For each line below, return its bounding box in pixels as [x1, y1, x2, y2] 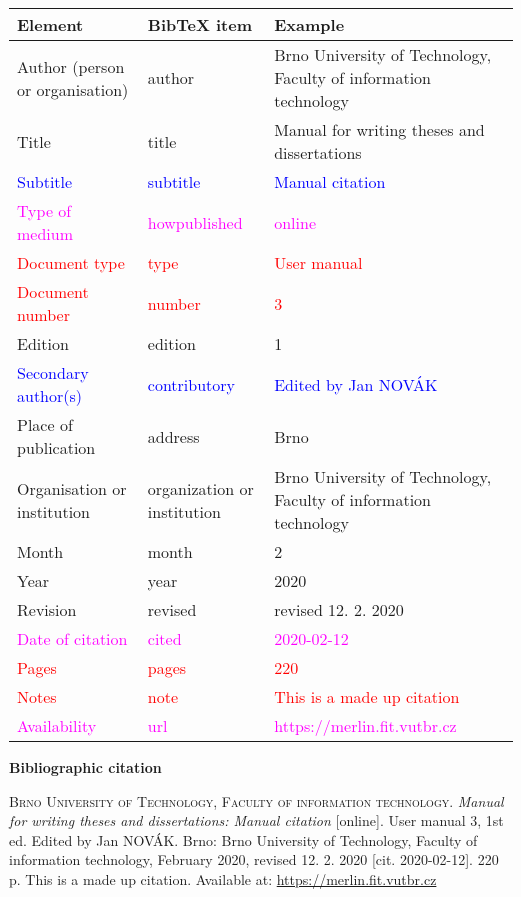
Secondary [17, 361, 89, 384]
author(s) [17, 384, 83, 407]
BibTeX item [147, 13, 252, 36]
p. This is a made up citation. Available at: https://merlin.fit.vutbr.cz [9, 868, 437, 889]
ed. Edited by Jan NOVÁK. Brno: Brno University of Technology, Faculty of [9, 829, 478, 850]
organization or [147, 476, 254, 500]
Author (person [17, 54, 125, 78]
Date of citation [17, 627, 128, 650]
